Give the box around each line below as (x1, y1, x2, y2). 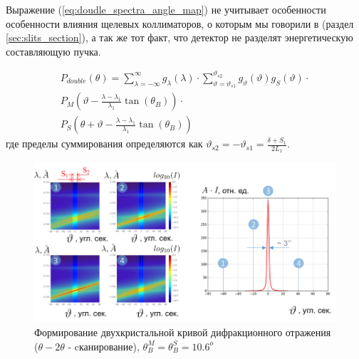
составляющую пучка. (6, 43, 101, 58)
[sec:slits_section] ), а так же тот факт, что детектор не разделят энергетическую (6, 30, 353, 45)
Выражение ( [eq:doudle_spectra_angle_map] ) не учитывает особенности (6, 2, 326, 16)
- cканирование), (68, 338, 140, 353)
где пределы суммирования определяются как (6, 136, 203, 151)
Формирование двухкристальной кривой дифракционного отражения (34, 324, 331, 339)
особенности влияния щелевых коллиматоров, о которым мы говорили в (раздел (6, 16, 354, 31)
